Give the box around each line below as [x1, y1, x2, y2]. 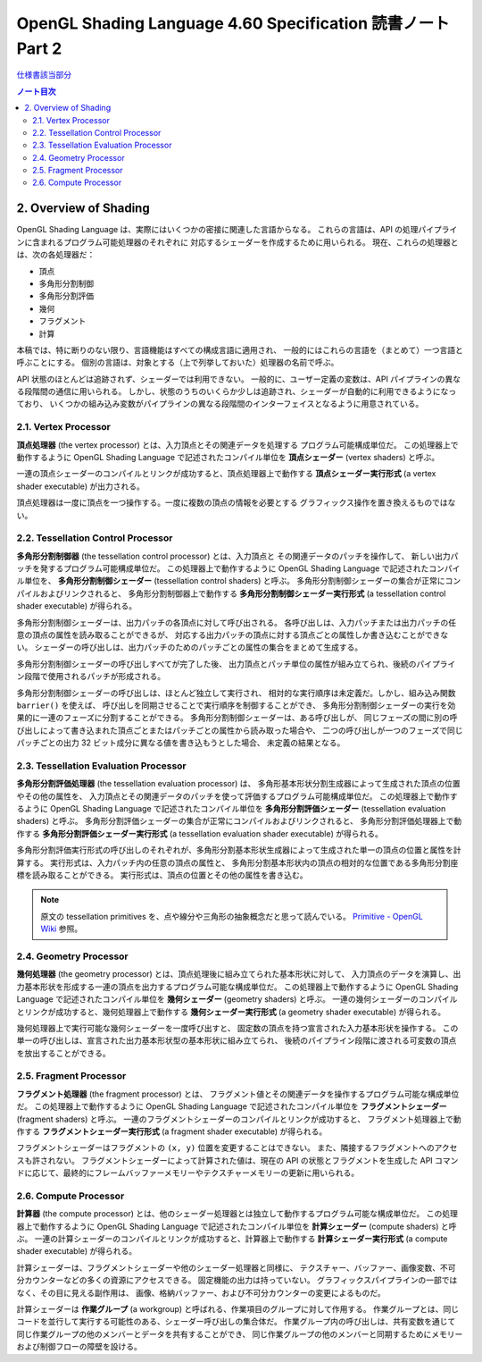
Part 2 [16, 38, 62, 58]
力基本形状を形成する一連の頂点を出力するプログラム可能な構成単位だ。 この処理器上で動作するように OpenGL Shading [16, 981, 459, 992]
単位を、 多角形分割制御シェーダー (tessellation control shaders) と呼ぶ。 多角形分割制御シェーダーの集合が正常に [23, 576, 445, 586]
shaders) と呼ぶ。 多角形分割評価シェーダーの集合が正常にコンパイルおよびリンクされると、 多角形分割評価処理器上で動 [16, 816, 462, 827]
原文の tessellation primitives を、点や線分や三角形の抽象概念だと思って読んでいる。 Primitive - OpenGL [40, 911, 423, 921]
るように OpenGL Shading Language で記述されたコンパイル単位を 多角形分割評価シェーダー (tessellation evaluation [16, 803, 446, 814]
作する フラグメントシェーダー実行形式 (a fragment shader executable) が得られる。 [16, 1126, 328, 1137]
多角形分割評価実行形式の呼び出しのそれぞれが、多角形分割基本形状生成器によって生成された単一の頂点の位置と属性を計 [16, 845, 461, 855]
